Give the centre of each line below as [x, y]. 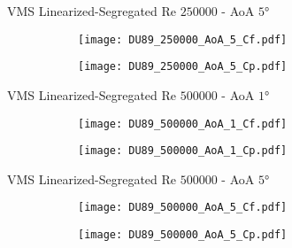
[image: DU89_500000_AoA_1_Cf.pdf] [183, 124]
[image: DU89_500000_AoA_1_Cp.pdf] [183, 151]
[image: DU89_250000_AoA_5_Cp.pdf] [183, 67]
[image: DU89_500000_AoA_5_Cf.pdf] [183, 208]
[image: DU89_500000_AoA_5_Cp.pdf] [183, 235]
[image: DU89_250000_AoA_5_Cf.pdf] [183, 39]
